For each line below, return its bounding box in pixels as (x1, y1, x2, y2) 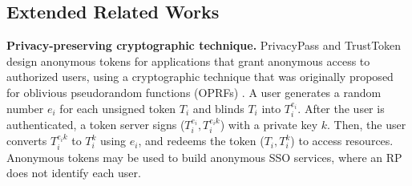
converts (6, 132, 47, 149)
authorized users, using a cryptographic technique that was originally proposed (6, 68, 394, 85)
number (6, 99, 44, 116)
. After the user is (297, 99, 385, 116)
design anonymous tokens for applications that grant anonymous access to (6, 52, 370, 69)
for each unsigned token (59, 99, 176, 116)
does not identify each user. (6, 164, 141, 181)
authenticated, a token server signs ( (6, 116, 185, 132)
